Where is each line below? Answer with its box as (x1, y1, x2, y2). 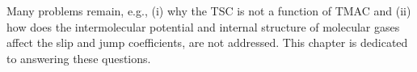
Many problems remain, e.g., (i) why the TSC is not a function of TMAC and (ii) (6, 2, 411, 19)
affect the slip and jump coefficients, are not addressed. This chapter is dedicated (6, 34, 408, 51)
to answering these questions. (6, 49, 151, 66)
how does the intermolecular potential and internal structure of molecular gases (6, 18, 400, 35)
